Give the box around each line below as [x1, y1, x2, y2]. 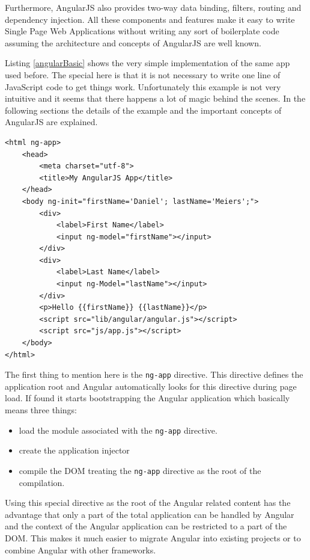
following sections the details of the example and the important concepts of [5, 103, 282, 116]
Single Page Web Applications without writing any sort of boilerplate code [5, 25, 279, 37]
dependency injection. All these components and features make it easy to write [5, 13, 295, 25]
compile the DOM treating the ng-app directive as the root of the [19, 464, 261, 476]
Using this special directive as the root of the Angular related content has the [5, 496, 291, 509]
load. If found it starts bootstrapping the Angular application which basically [5, 392, 290, 404]
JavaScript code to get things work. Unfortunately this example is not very [5, 80, 281, 93]
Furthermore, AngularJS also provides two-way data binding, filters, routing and [5, 1, 302, 13]
